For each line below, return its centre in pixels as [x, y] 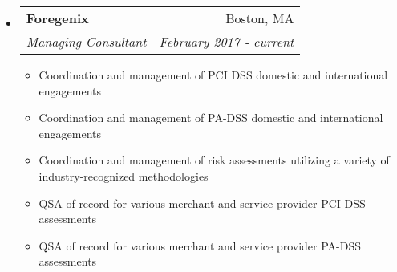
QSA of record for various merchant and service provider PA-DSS [200, 245]
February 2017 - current [227, 41]
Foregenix [57, 18]
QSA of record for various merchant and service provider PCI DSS [202, 203]
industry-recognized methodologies [124, 175]
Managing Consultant [86, 41]
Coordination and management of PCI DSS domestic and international [213, 75]
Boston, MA [260, 18]
